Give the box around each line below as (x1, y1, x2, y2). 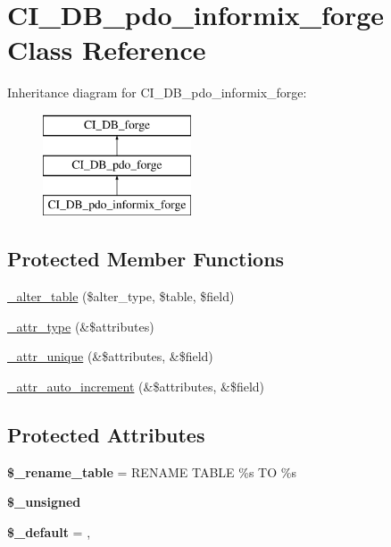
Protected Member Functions (7, 245, 285, 273)
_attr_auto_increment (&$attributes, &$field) (7, 376, 265, 395)
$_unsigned (7, 492, 81, 511)
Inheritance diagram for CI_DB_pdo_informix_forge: (7, 83, 307, 102)
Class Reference (7, 31, 206, 68)
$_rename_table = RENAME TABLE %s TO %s (7, 462, 296, 481)
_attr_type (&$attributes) (7, 316, 154, 335)
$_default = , (7, 522, 91, 541)
